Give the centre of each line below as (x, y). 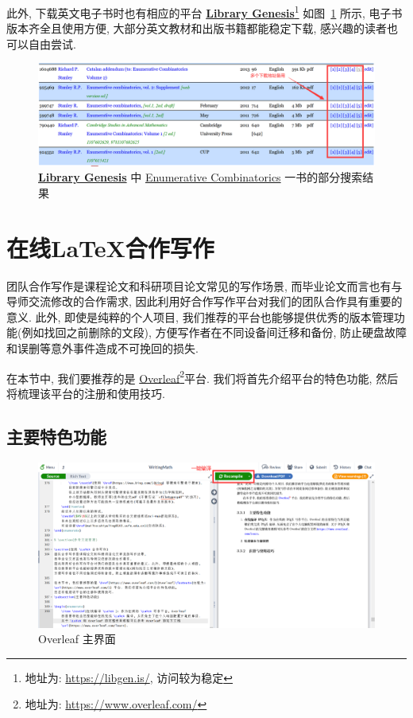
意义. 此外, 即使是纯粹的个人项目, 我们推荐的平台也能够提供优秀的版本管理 (200, 316)
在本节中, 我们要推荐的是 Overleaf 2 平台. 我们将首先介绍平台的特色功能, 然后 (203, 377)
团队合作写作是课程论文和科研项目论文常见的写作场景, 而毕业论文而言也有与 (205, 285)
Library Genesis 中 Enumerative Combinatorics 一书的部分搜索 (201, 177)
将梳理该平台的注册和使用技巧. (86, 393)
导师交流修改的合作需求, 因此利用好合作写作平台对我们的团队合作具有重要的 (205, 301)
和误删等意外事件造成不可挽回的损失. (102, 347)
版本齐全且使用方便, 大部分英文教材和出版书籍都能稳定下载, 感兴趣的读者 (197, 28)
